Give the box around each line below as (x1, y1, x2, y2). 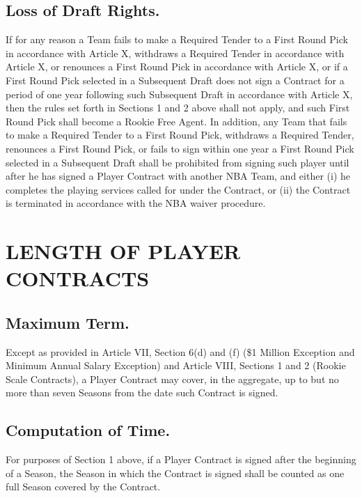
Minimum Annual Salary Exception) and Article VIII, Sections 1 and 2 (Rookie (6, 358, 346, 373)
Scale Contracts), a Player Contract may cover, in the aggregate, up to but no (6, 371, 339, 386)
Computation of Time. (6, 419, 171, 441)
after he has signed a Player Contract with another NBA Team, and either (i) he (6, 169, 350, 183)
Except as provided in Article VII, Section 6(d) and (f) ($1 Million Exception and (6, 344, 355, 359)
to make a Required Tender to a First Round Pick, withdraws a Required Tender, (6, 127, 354, 142)
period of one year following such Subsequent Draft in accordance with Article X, (6, 86, 353, 101)
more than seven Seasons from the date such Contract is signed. (6, 385, 278, 400)
